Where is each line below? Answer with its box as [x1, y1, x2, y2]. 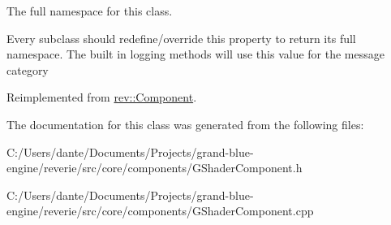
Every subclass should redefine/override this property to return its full [6, 29, 356, 46]
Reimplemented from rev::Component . [6, 89, 197, 106]
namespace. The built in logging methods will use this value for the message [6, 45, 385, 63]
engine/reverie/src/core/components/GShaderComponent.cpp [6, 202, 314, 219]
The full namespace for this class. [6, 2, 173, 19]
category [6, 61, 49, 78]
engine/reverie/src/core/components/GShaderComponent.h [6, 159, 303, 176]
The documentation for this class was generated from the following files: [6, 115, 364, 132]
